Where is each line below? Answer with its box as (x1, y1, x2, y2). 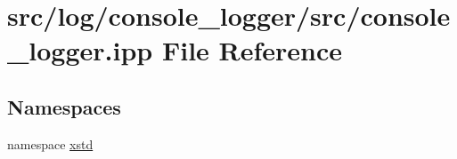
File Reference (161, 32, 343, 68)
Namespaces (7, 92, 121, 120)
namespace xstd (7, 134, 94, 153)
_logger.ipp (7, 32, 153, 68)
